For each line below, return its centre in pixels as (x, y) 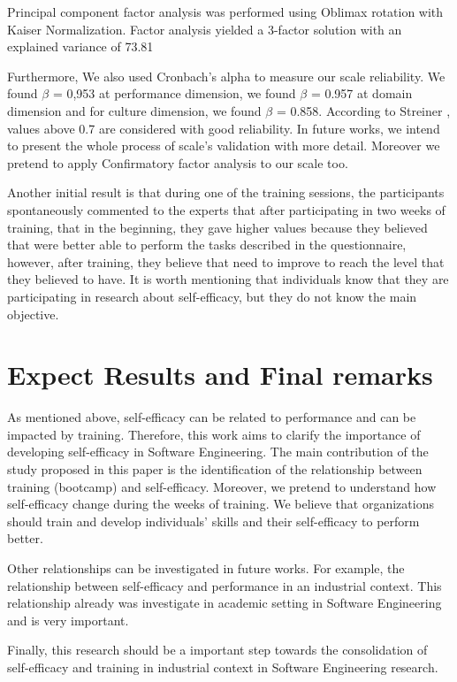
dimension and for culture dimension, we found (134, 110)
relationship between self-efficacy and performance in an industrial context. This (225, 585)
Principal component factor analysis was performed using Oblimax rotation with (225, 11)
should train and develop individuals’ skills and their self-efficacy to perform (213, 521)
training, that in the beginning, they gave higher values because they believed (217, 227)
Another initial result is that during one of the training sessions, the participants (226, 192)
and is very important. (68, 620)
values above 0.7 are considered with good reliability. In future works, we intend (224, 128)
